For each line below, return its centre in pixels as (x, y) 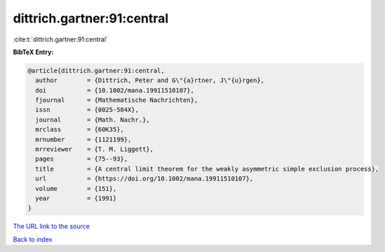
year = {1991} (76, 198)
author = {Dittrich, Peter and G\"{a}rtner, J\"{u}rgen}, (150, 80)
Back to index (33, 239)
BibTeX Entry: (33, 52)
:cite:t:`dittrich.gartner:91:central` (61, 39)
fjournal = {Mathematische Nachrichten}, (117, 100)
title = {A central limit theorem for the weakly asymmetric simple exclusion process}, (207, 169)
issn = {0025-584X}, (87, 110)
